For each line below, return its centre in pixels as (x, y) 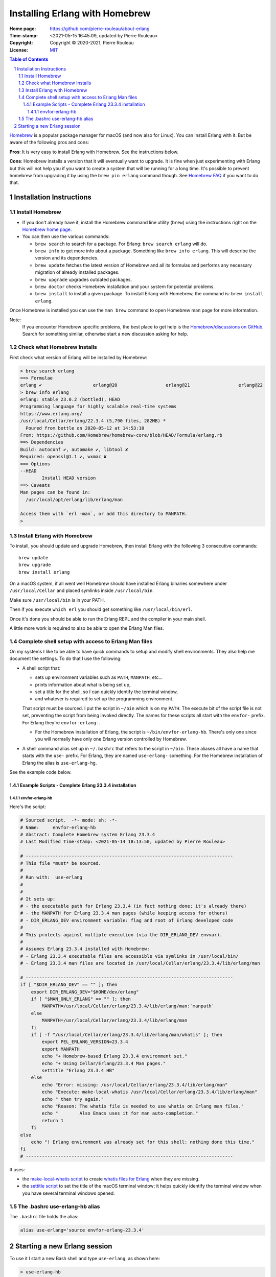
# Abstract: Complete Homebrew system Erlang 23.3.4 (88, 835)
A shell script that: (41, 668)
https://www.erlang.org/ (51, 413)
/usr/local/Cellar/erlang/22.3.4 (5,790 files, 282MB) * (93, 421)
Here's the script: (28, 807)
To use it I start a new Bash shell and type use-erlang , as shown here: (85, 1259)
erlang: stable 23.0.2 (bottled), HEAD (70, 399)
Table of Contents (29, 59)
